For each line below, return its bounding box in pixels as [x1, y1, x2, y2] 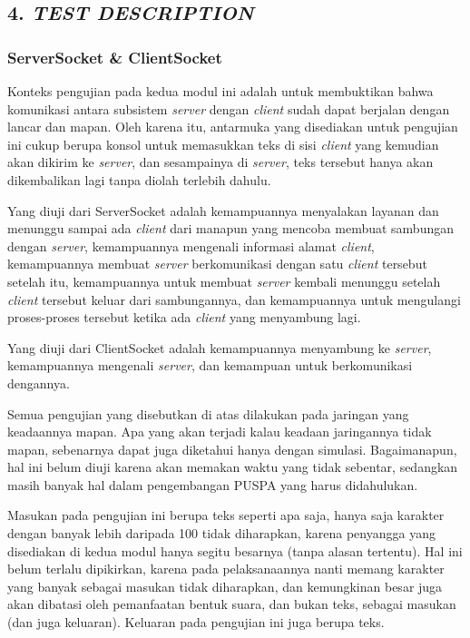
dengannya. [7, 373, 70, 392]
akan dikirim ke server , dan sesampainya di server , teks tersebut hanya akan [7, 152, 434, 172]
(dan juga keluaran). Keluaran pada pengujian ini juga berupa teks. [7, 613, 385, 632]
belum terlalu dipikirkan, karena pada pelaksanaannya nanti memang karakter [7, 559, 445, 578]
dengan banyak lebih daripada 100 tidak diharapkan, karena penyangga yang [7, 524, 436, 543]
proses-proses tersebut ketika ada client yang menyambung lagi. [7, 308, 361, 327]
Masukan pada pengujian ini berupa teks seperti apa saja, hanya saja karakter [7, 505, 445, 525]
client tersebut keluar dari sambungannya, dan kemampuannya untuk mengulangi [7, 290, 461, 309]
